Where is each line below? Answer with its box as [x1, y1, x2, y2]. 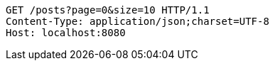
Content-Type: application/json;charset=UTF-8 [6, 16, 269, 27]
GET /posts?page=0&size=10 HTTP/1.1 [6, 4, 210, 16]
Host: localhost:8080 [6, 27, 126, 38]
